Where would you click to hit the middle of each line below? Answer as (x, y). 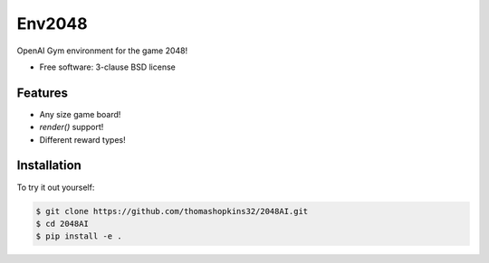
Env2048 (52, 23)
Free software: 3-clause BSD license (107, 67)
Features (42, 93)
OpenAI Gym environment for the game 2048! (102, 51)
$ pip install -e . (79, 236)
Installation (49, 166)
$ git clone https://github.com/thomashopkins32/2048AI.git (172, 211)
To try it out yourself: (56, 187)
